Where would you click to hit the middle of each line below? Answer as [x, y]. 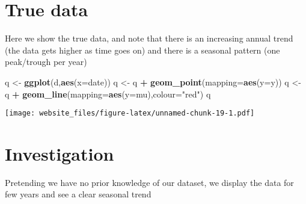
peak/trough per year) [46, 62]
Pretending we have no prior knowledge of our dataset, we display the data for [149, 182]
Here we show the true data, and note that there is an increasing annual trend [149, 38]
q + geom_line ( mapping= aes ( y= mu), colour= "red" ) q [108, 94]
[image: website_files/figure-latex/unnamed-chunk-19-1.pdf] [130, 113]
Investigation [60, 153]
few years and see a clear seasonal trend [78, 194]
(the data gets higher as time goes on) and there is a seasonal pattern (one [142, 50]
